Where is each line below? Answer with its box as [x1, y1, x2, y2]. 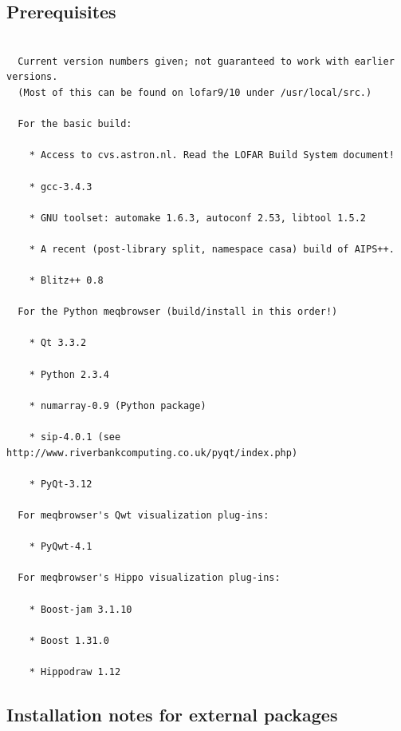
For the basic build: [18, 118, 132, 130]
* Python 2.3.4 [29, 368, 109, 380]
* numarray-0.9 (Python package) [29, 399, 206, 411]
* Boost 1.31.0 [29, 634, 109, 646]
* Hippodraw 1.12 [29, 665, 121, 677]
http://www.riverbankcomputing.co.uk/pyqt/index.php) [6, 447, 298, 459]
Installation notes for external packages [6, 701, 338, 726]
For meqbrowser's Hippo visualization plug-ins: [18, 572, 281, 584]
